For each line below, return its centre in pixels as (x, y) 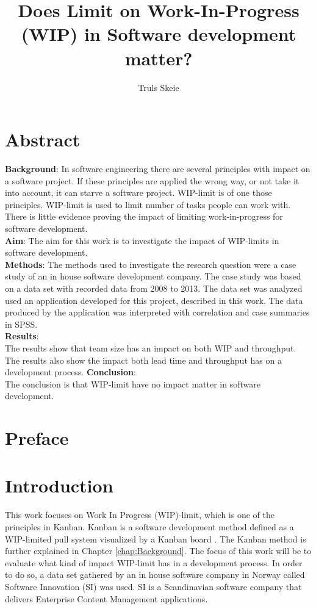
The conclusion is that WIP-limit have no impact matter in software (133, 384)
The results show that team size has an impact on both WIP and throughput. (151, 348)
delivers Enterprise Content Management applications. (106, 598)
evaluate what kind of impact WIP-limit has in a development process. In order (154, 562)
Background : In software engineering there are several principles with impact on (158, 169)
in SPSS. (21, 324)
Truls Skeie (159, 87)
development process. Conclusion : (70, 372)
